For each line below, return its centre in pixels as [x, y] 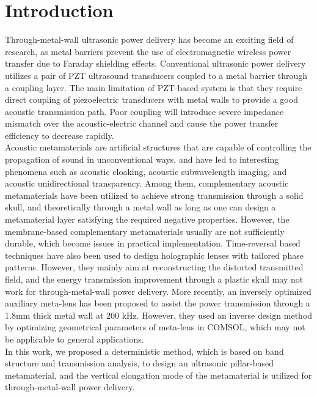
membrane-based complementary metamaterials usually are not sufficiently [145, 231]
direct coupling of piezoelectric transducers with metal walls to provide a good [151, 99]
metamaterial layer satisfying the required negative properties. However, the [147, 219]
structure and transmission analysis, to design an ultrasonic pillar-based [139, 363]
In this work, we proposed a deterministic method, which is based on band [144, 351]
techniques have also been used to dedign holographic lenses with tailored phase [154, 255]
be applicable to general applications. [75, 339]
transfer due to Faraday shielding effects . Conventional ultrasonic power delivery [155, 63]
